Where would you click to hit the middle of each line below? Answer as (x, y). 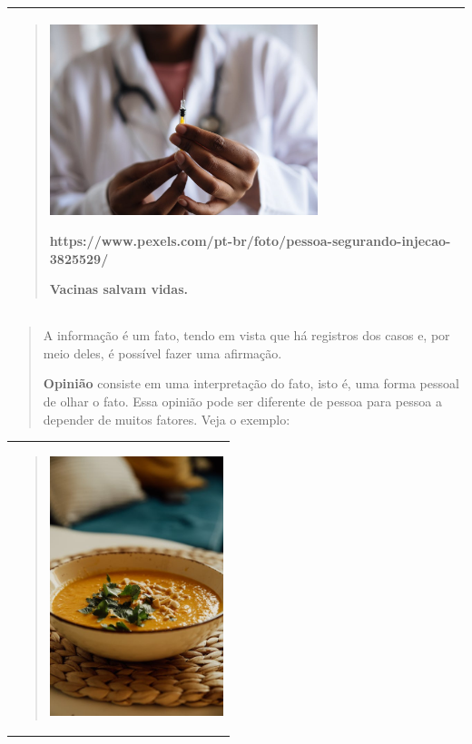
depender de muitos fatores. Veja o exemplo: (167, 419)
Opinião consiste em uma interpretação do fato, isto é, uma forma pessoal (251, 383)
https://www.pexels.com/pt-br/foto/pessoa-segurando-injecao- (250, 241)
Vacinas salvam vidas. (118, 289)
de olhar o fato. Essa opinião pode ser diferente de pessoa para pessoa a (242, 401)
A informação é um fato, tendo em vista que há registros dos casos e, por (246, 335)
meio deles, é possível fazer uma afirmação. (162, 352)
